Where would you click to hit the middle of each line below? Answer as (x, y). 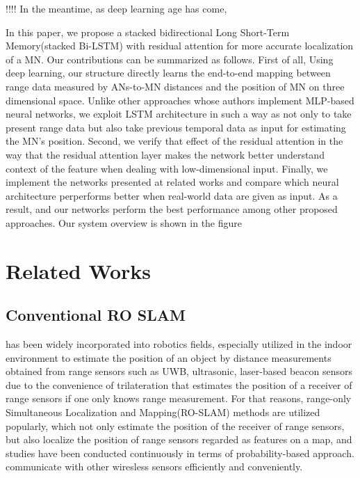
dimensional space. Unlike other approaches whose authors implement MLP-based (180, 100)
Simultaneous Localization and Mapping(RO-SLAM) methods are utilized (163, 412)
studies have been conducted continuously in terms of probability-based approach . (180, 453)
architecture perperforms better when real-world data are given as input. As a (172, 195)
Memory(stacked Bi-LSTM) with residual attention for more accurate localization (180, 46)
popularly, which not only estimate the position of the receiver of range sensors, (175, 425)
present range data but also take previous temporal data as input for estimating (176, 127)
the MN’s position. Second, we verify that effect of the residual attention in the (174, 141)
